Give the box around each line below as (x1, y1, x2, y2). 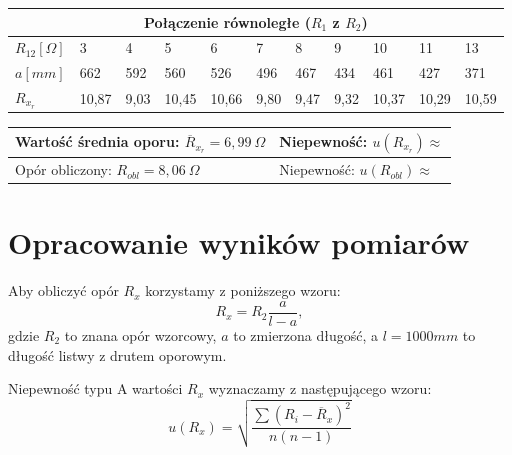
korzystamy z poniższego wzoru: (145, 280, 341, 301)
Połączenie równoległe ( (144, 11, 311, 32)
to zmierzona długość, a (233, 325, 379, 346)
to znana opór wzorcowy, (64, 325, 217, 346)
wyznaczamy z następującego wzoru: (208, 378, 432, 399)
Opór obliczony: (15, 159, 112, 180)
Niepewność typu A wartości (8, 378, 183, 399)
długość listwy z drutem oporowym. (8, 344, 227, 365)
